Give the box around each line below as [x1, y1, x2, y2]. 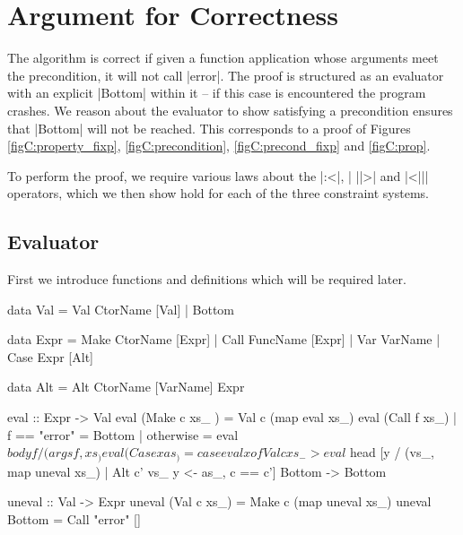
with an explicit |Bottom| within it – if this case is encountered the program [7, 83, 426, 102]
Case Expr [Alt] [7, 347, 93, 366]
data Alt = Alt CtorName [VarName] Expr [7, 377, 245, 396]
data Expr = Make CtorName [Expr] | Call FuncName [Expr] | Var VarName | [7, 330, 441, 349]
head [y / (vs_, [350, 443, 434, 462]
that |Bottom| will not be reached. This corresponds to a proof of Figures [7, 118, 411, 137]
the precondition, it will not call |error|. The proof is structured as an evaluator [7, 65, 444, 84]
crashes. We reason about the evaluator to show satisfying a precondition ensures [7, 100, 453, 119]
